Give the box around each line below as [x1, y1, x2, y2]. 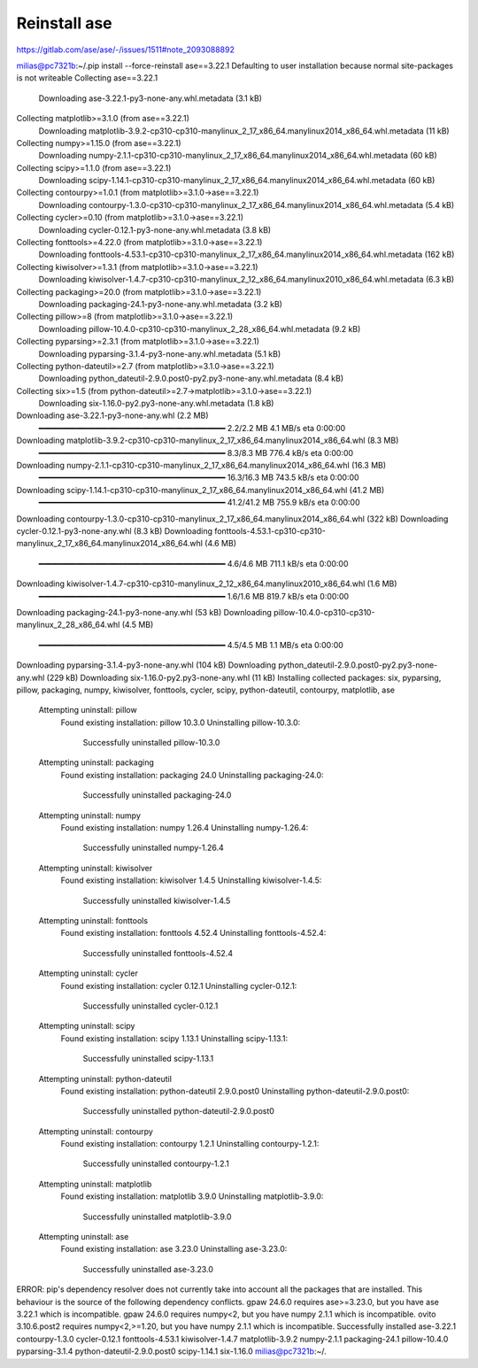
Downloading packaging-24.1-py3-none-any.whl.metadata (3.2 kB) [38, 298, 283, 309]
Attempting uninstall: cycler [38, 968, 139, 978]
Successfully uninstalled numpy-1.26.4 [82, 842, 225, 854]
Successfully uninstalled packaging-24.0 [82, 790, 232, 800]
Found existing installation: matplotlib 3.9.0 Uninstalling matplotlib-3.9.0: [60, 1191, 324, 1202]
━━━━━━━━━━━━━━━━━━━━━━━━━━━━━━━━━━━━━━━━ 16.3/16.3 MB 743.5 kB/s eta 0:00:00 [38, 472, 359, 483]
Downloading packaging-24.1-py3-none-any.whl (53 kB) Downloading [16, 607, 272, 617]
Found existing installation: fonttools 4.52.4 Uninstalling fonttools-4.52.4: [60, 928, 327, 939]
